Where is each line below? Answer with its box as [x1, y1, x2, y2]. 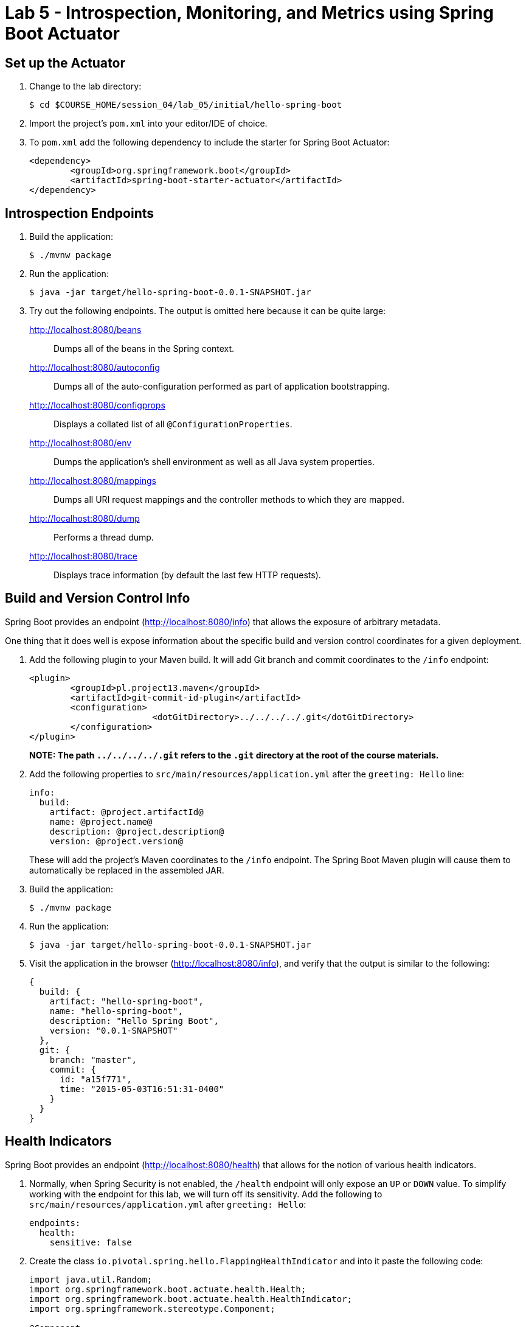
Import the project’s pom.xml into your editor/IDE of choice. [29, 118, 268, 129]
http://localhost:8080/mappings [29, 475, 156, 486]
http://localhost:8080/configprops [29, 400, 165, 411]
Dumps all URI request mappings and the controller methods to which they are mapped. [54, 494, 404, 505]
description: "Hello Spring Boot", [49, 1015, 219, 1026]
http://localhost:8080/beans [29, 324, 142, 335]
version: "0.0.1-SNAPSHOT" [49, 1025, 178, 1035]
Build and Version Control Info [5, 590, 190, 606]
